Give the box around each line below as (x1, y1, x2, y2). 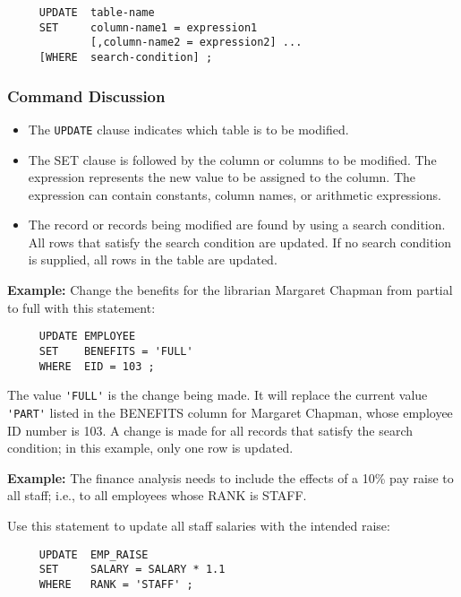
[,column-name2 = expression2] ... (90, 36, 303, 49)
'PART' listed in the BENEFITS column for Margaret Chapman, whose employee (7, 402, 453, 421)
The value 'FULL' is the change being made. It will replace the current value (7, 385, 428, 404)
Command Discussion (7, 84, 166, 107)
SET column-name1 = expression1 (38, 21, 258, 34)
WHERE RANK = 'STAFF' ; (38, 577, 193, 591)
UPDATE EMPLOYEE (38, 330, 136, 343)
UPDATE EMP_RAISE (38, 548, 149, 561)
